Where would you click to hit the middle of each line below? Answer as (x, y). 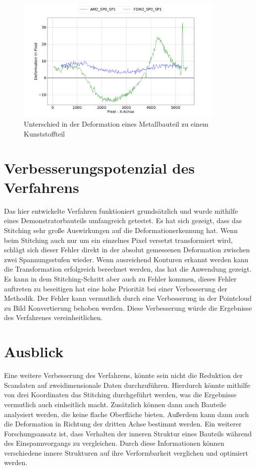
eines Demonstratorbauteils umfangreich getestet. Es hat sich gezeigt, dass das (123, 220)
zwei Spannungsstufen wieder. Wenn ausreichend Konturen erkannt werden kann (126, 259)
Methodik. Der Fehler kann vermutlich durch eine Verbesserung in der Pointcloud (128, 298)
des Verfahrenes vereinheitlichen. (53, 317)
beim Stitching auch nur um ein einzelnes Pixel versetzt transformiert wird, (118, 240)
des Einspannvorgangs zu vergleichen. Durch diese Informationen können (114, 443)
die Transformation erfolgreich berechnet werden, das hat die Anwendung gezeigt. (128, 269)
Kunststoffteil (44, 133)
